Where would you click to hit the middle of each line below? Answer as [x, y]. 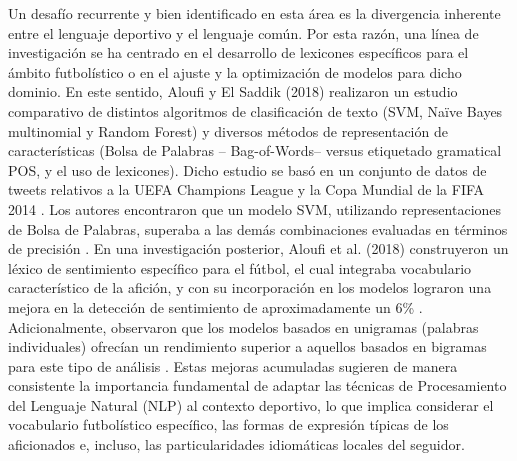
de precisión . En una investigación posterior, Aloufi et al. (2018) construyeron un [258, 248]
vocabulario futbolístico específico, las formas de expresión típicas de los [228, 424]
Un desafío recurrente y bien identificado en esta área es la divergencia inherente [254, 13]
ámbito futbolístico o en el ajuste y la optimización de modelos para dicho [235, 71]
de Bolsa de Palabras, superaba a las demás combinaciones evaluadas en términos [258, 228]
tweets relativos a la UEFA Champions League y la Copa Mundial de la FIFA [246, 189]
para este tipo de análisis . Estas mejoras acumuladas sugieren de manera [233, 365]
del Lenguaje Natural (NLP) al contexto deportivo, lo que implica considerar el [251, 404]
